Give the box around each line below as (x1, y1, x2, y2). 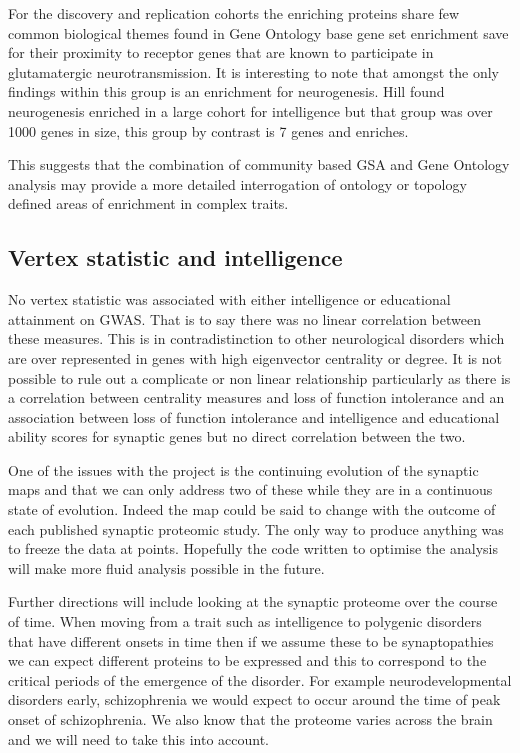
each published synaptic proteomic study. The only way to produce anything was (8, 518, 504, 539)
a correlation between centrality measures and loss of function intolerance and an (8, 387, 505, 408)
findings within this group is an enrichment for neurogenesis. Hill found (8, 81, 445, 102)
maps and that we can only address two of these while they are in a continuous (8, 479, 493, 500)
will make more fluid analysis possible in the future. (8, 557, 325, 578)
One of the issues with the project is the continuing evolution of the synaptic (8, 459, 479, 480)
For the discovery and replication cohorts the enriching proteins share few (8, 3, 460, 23)
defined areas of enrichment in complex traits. (8, 193, 289, 214)
